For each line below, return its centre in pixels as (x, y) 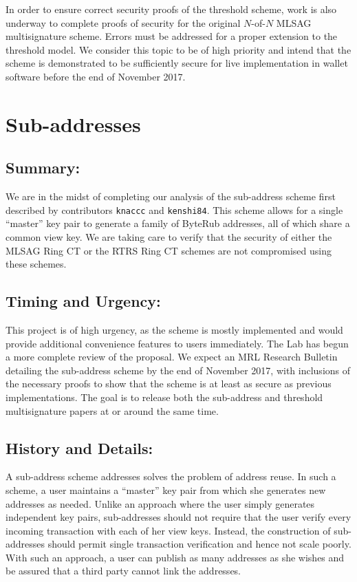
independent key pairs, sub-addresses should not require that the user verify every (178, 517)
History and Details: (79, 448)
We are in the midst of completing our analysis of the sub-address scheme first (171, 196)
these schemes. (36, 264)
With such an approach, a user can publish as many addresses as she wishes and (175, 557)
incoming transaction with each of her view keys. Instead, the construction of (168, 530)
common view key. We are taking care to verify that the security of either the (169, 236)
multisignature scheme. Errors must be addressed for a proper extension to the (172, 36)
